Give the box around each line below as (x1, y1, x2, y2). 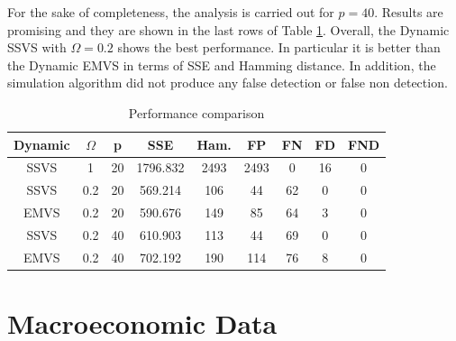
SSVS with (7, 38, 67, 57)
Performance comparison (128, 103, 265, 122)
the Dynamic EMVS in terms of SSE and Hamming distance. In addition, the (7, 55, 436, 74)
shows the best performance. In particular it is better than (117, 38, 441, 57)
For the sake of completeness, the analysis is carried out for (7, 3, 334, 21)
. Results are (374, 3, 443, 21)
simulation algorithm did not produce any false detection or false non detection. (7, 73, 448, 92)
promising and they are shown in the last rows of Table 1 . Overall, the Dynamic (7, 20, 450, 39)
